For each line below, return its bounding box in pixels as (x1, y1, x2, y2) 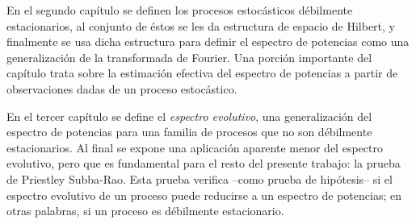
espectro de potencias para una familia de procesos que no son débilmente (6, 123, 372, 140)
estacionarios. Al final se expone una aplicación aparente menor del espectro (6, 139, 383, 156)
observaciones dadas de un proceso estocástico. (6, 80, 237, 97)
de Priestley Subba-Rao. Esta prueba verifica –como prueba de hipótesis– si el (6, 170, 393, 187)
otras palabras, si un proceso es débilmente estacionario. (6, 202, 284, 219)
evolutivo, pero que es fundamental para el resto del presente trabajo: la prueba (6, 155, 401, 172)
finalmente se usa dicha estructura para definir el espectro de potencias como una (6, 33, 410, 50)
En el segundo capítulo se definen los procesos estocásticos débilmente (6, 2, 353, 18)
